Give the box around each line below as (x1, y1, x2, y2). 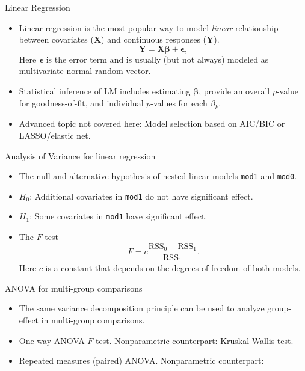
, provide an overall (199, 84, 270, 97)
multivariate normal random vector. (19, 64, 151, 77)
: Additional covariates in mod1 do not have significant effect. (29, 189, 253, 202)
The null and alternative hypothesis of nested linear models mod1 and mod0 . (19, 170, 297, 182)
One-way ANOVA (19, 334, 85, 346)
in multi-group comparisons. (41, 314, 145, 326)
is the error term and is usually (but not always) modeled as (46, 52, 269, 65)
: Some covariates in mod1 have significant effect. (29, 210, 208, 222)
